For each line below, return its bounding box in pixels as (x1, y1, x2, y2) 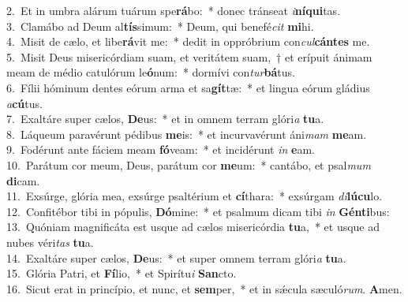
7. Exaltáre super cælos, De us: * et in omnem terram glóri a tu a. (6, 110, 324, 127)
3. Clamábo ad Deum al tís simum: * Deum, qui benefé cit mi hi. (6, 17, 314, 34)
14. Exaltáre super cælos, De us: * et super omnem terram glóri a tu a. (6, 249, 346, 266)
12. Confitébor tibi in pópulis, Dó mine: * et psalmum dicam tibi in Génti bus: (6, 203, 390, 219)
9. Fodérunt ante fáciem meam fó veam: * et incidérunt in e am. (6, 141, 315, 158)
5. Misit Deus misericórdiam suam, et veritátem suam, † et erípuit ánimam (6, 48, 372, 65)
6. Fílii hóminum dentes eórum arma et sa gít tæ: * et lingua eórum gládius (6, 79, 370, 95)
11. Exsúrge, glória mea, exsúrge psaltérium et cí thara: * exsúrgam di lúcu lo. (6, 188, 383, 204)
